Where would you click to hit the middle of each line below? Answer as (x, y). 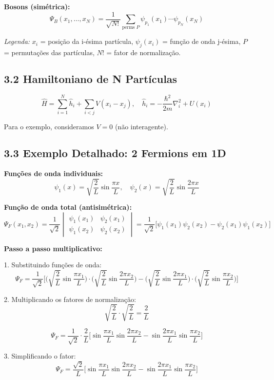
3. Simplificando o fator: (40, 356)
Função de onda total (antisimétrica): (68, 207)
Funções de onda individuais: (54, 173)
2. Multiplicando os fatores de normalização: (70, 299)
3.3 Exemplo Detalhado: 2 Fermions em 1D (115, 153)
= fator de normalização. (144, 52)
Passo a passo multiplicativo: (53, 248)
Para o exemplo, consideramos (49, 127)
